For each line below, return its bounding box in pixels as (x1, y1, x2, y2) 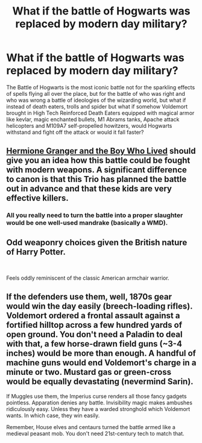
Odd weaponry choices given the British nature (6, 237, 188, 248)
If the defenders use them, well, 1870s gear (6, 292, 172, 302)
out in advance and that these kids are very (6, 184, 172, 194)
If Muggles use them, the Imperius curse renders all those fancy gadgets (6, 392, 187, 400)
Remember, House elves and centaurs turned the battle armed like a (6, 423, 176, 430)
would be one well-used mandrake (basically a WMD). (6, 219, 168, 227)
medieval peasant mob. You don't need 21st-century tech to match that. (6, 430, 185, 437)
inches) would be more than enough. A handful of (6, 348, 196, 359)
